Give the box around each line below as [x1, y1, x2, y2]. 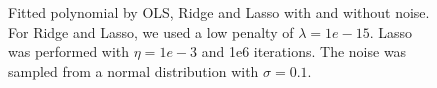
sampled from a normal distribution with [8, 60, 259, 81]
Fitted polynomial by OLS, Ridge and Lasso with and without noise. [8, 2, 430, 22]
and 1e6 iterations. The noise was [201, 41, 407, 62]
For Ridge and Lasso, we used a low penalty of [8, 21, 294, 42]
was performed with [8, 41, 130, 62]
